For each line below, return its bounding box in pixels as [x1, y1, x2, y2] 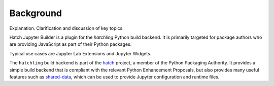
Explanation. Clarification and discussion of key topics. [9, 25, 124, 31]
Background [9, 8, 62, 19]
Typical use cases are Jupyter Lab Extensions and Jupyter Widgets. [9, 50, 152, 56]
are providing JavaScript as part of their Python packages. [9, 41, 132, 47]
